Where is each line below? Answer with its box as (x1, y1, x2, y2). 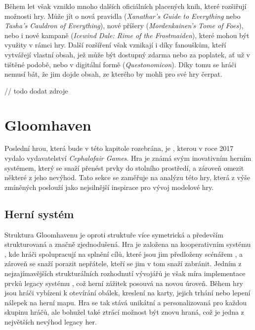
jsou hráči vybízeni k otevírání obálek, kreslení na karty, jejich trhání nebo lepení (4, 287, 251, 298)
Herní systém (4, 206, 74, 221)
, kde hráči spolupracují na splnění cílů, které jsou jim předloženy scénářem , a (4, 248, 243, 259)
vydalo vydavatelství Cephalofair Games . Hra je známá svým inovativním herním (4, 153, 252, 163)
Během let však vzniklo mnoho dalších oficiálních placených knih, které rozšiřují (4, 1, 247, 11)
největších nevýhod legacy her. (4, 316, 97, 327)
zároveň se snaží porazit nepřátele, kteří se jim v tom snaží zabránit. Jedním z (4, 258, 242, 269)
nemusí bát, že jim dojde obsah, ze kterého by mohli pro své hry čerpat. (4, 69, 222, 79)
